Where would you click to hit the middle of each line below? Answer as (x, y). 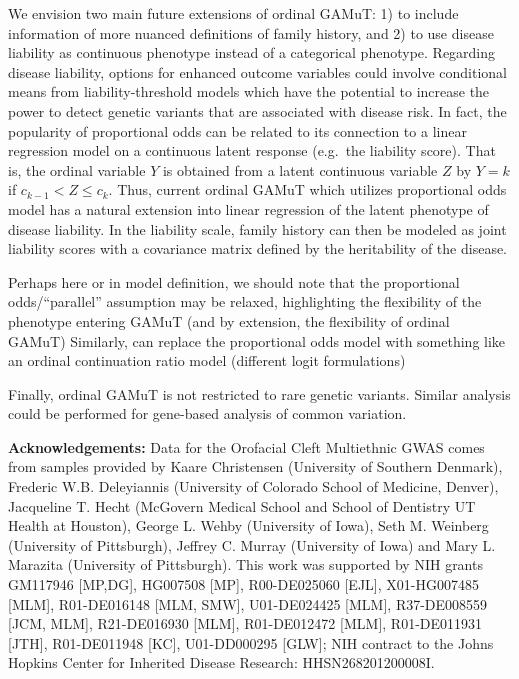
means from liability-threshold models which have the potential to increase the (249, 91)
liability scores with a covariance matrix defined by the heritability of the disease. (258, 248)
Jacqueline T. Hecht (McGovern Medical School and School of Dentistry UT (242, 505)
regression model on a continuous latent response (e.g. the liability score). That (252, 150)
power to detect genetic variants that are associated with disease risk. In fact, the (257, 110)
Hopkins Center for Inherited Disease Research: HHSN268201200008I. (221, 662)
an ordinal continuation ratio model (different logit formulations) (207, 360)
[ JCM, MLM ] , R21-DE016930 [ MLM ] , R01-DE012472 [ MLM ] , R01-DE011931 (245, 623)
